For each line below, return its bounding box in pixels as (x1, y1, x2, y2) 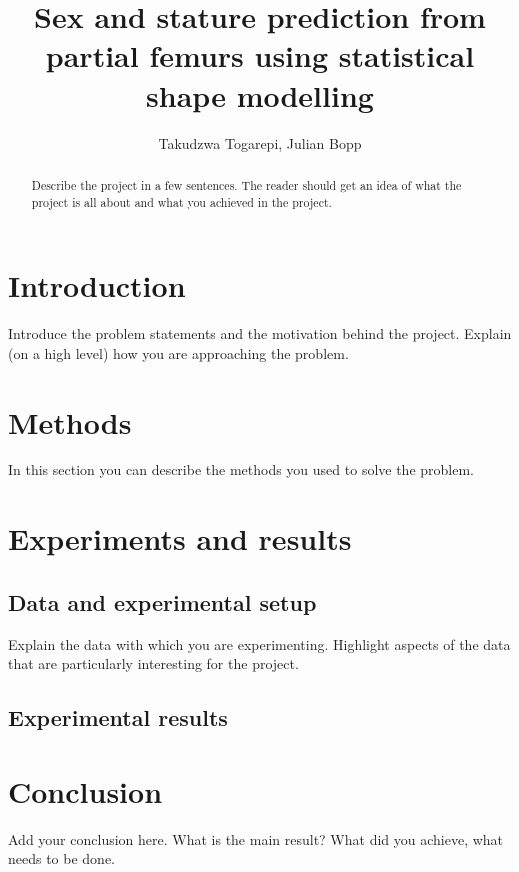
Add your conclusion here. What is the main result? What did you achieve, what (8, 828, 504, 849)
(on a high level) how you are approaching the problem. (8, 342, 349, 363)
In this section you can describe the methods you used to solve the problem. (8, 459, 475, 480)
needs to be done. (8, 848, 116, 869)
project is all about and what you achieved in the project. (31, 193, 332, 210)
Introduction (8, 265, 186, 306)
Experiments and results (8, 518, 352, 559)
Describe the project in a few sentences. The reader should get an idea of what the (31, 176, 462, 193)
